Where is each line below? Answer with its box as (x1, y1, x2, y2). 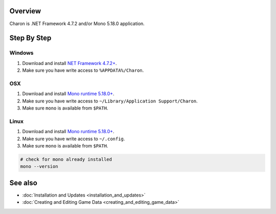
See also (9, 178, 38, 187)
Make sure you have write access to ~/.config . (22, 136, 125, 142)
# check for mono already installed (20, 156, 112, 162)
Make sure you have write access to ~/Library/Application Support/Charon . (22, 98, 198, 104)
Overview (9, 7, 41, 15)
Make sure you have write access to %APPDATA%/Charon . (22, 67, 144, 74)
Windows (9, 49, 34, 56)
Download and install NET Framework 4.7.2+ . (22, 60, 117, 66)
